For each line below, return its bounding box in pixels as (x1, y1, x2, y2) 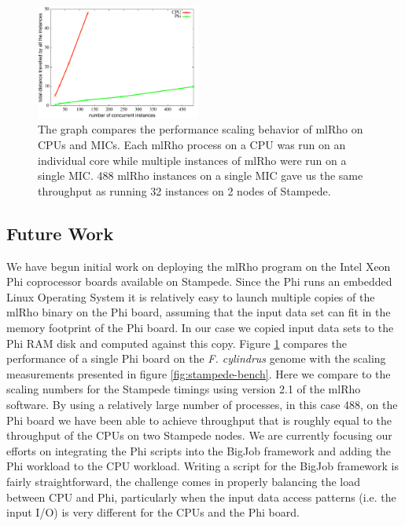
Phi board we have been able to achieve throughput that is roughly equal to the (6, 411, 392, 428)
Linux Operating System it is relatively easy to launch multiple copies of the (6, 288, 375, 305)
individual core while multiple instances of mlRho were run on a (38, 152, 347, 168)
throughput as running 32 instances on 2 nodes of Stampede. (38, 182, 331, 199)
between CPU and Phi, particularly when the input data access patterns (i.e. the (6, 488, 396, 505)
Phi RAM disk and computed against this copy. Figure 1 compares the (6, 334, 348, 351)
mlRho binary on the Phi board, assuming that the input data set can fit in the (6, 304, 391, 320)
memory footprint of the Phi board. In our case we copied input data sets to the (6, 320, 394, 336)
